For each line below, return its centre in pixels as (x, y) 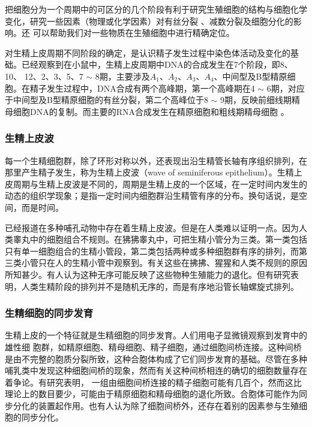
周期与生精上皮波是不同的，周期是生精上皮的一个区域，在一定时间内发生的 (160, 184)
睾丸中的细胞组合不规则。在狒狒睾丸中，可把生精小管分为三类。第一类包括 (160, 239)
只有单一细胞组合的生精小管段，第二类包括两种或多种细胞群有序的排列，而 (152, 251)
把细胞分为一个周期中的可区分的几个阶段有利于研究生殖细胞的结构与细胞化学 (156, 9)
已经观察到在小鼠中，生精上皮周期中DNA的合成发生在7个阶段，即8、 (157, 64)
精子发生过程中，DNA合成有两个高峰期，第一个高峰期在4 (142, 88)
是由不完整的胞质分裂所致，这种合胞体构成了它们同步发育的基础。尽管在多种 (156, 358)
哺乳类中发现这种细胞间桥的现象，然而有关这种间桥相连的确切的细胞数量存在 (156, 370)
